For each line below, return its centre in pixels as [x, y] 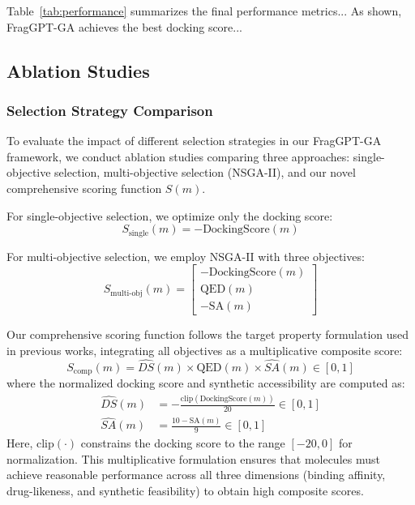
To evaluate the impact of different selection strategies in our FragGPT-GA [194, 141]
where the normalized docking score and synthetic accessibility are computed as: [206, 383]
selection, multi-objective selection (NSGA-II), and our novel [205, 172]
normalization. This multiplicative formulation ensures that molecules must [193, 458]
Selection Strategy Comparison [110, 110]
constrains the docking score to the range [183, 443]
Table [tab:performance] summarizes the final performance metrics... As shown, [204, 11]
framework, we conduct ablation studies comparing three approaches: [178, 156]
